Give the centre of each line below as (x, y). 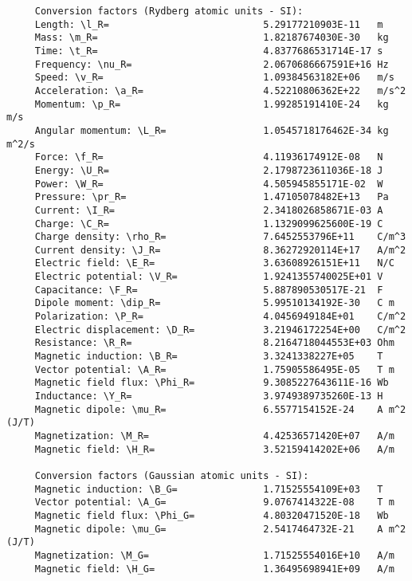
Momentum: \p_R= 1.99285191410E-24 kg (212, 104)
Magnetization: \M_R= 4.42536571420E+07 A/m (214, 436)
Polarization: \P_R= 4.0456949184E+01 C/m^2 (220, 317)
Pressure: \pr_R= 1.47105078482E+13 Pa (212, 197)
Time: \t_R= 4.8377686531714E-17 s (209, 51)
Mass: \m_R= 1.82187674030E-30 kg (212, 38)
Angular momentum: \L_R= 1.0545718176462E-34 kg (212, 130)
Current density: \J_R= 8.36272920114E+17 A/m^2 (220, 250)
